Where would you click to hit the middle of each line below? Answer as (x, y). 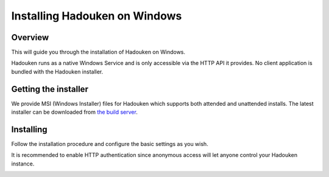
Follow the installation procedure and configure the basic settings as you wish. (110, 144)
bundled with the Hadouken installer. (57, 71)
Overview (30, 37)
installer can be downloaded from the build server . (75, 112)
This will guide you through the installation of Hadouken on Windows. (98, 52)
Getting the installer (50, 89)
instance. (23, 164)
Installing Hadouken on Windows (97, 16)
